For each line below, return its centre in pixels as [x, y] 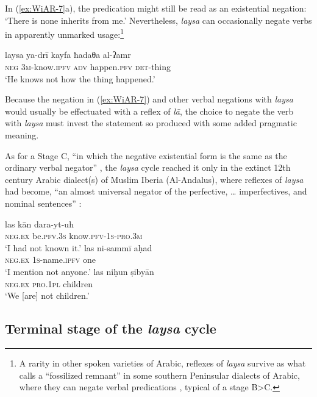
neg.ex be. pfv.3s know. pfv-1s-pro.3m [74, 236]
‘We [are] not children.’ [47, 295]
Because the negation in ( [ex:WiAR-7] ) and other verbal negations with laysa [149, 99]
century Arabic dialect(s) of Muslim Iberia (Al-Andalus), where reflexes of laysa [154, 179]
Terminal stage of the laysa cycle [111, 328]
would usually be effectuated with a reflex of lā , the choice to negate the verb [149, 111]
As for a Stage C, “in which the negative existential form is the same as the [146, 155]
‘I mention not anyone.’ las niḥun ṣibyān [80, 271]
